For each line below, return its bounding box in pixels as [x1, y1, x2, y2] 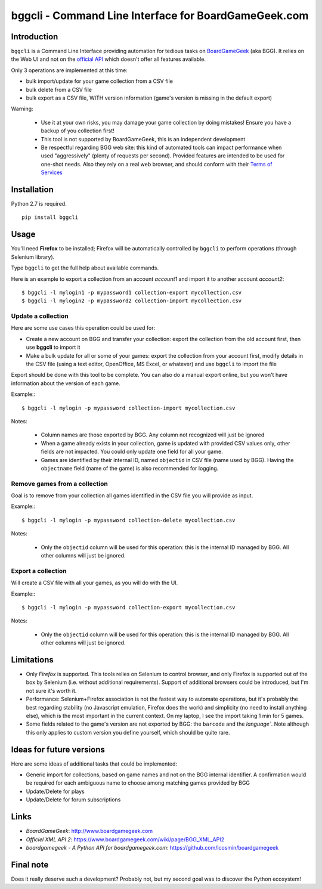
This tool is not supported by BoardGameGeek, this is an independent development [41, 135, 246, 143]
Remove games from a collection [11, 479, 109, 488]
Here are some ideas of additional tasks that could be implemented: [11, 760, 178, 767]
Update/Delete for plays [26, 788, 85, 795]
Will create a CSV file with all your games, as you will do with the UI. [11, 579, 178, 587]
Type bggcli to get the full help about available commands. [11, 264, 159, 271]
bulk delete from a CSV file [26, 86, 92, 93]
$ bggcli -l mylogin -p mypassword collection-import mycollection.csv [21, 404, 236, 411]
